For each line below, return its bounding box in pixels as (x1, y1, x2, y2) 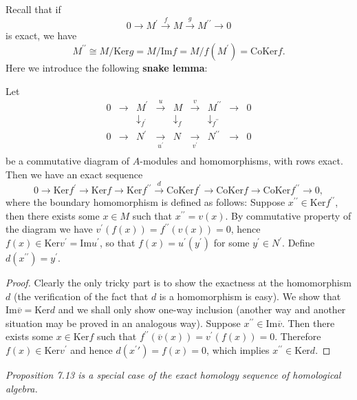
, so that (99, 235, 136, 250)
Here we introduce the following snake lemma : (6, 60, 208, 74)
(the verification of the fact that (13, 288, 149, 303)
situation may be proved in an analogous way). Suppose (6, 315, 241, 330)
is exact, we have (6, 28, 77, 43)
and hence (70, 343, 113, 357)
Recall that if (6, 2, 61, 16)
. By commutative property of (225, 208, 351, 222)
